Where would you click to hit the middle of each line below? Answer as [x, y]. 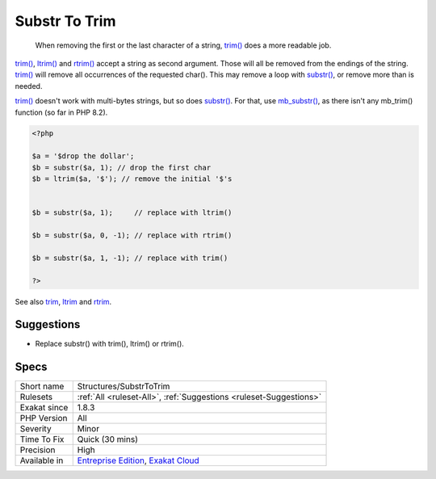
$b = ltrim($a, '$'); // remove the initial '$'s [132, 179]
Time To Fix [42, 439]
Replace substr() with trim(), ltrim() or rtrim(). [110, 344]
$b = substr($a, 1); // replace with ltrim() [132, 213]
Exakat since [44, 408]
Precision [38, 450]
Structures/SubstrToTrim [124, 386]
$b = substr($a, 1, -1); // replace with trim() [130, 258]
